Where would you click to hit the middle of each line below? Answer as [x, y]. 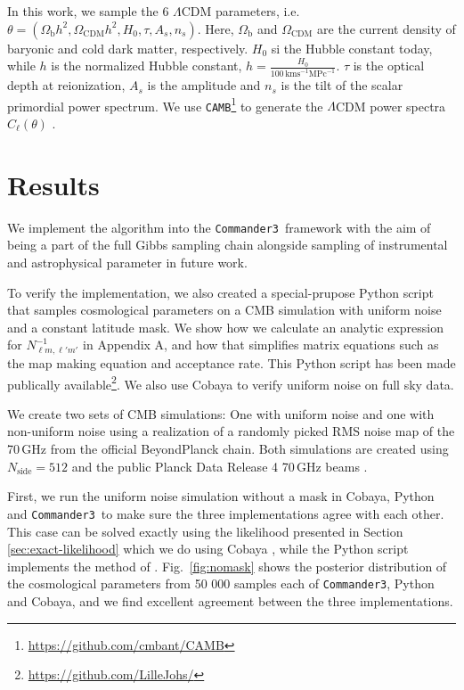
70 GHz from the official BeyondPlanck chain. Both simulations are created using [228, 449]
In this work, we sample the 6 [88, 11]
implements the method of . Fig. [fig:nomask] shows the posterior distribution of [227, 566]
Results [53, 184]
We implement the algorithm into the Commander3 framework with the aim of [219, 227]
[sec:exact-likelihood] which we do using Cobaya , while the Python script [208, 549]
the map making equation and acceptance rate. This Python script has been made [232, 363]
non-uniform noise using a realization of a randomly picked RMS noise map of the [231, 431]
